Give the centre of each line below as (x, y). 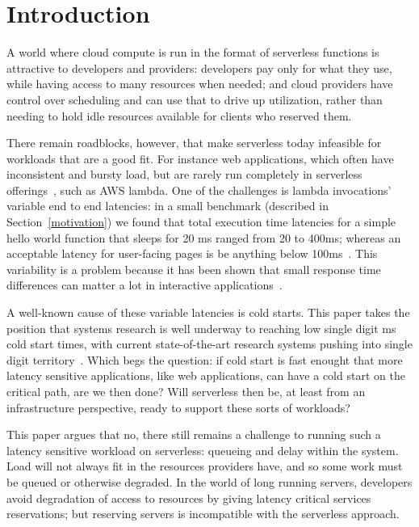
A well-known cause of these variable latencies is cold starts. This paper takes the (208, 312)
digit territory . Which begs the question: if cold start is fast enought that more (205, 359)
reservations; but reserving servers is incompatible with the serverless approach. (203, 514)
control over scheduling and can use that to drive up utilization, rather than (195, 99)
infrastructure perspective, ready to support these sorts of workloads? (178, 407)
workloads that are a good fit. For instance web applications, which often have (200, 158)
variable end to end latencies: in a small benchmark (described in (168, 206)
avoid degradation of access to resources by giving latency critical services (189, 497)
